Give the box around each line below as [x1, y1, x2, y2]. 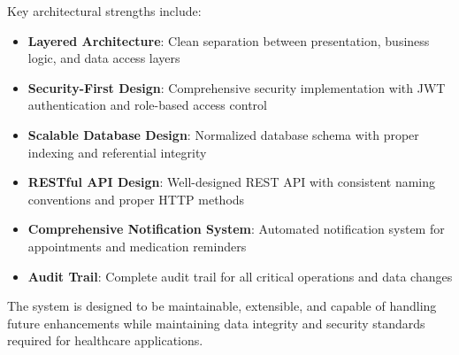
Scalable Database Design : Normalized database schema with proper [27, 125, 419, 143]
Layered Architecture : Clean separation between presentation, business [27, 31, 430, 50]
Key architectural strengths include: [7, 2, 202, 19]
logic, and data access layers [27, 49, 180, 67]
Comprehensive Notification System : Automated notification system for [27, 220, 445, 238]
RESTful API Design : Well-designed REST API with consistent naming [27, 173, 436, 191]
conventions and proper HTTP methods [27, 189, 245, 208]
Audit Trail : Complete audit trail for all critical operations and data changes [27, 266, 453, 285]
